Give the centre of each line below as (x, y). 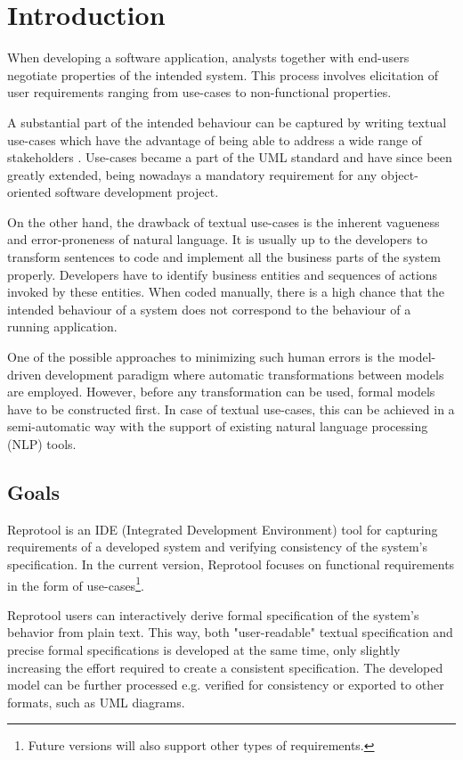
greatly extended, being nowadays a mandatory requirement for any (192, 174)
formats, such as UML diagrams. (96, 702)
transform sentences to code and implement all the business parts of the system (224, 257)
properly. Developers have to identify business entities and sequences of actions (223, 274)
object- (399, 174)
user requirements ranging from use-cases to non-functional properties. (199, 92)
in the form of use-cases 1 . (76, 584)
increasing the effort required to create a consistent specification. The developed (225, 667)
